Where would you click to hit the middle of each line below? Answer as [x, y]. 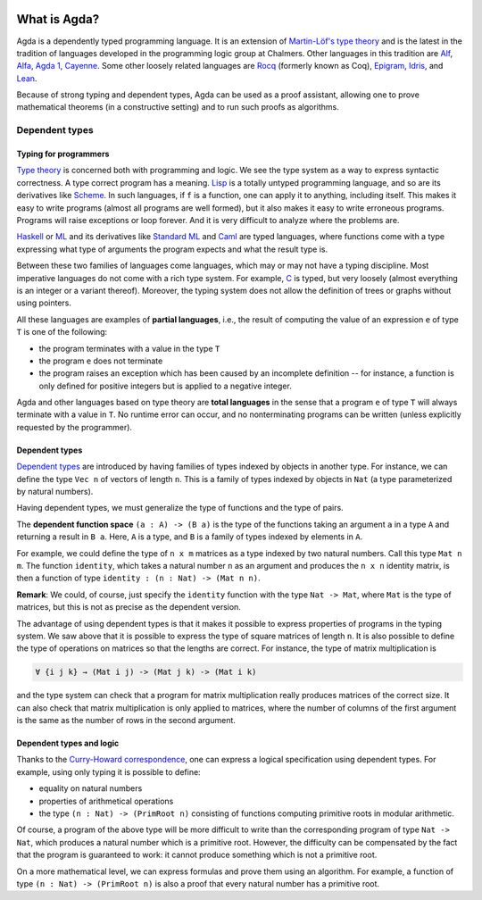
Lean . [27, 78]
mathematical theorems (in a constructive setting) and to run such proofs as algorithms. [178, 107]
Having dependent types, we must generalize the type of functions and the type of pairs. [180, 508]
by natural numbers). [55, 492]
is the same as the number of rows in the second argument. [126, 721]
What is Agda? [58, 19]
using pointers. [44, 303]
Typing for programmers [63, 154]
